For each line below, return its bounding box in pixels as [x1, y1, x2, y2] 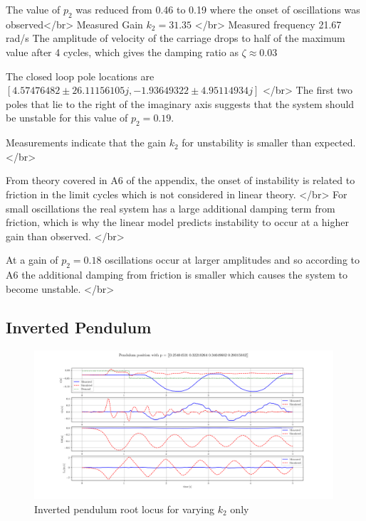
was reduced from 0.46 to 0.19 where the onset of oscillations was [75, 2, 360, 16]
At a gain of [6, 252, 58, 267]
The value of [6, 2, 61, 16]
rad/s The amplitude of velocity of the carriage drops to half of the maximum [6, 31, 345, 45]
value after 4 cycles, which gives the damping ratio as [6, 44, 239, 59]
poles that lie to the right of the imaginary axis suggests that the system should [6, 96, 355, 111]
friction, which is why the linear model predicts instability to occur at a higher [6, 215, 349, 230]
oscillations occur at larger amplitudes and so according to [105, 252, 360, 267]
